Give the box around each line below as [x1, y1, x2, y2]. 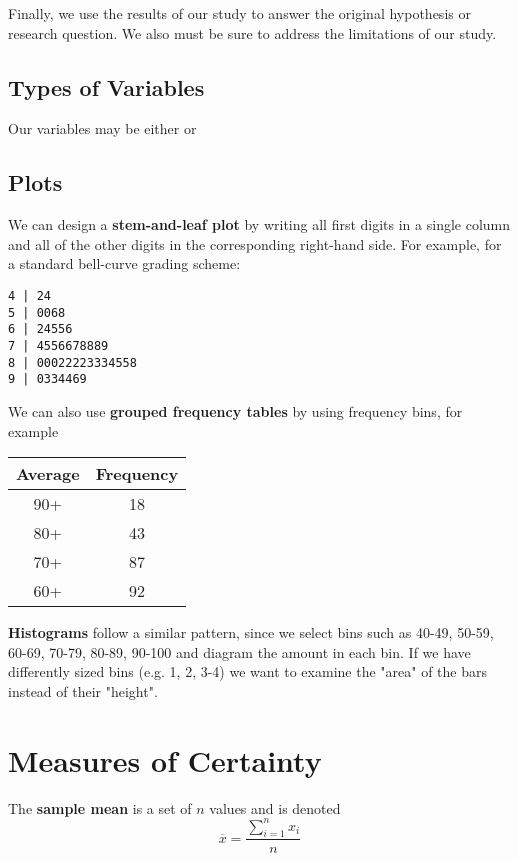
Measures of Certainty [8, 739, 322, 780]
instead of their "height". [8, 680, 158, 701]
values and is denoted [209, 797, 341, 818]
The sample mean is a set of [8, 797, 192, 818]
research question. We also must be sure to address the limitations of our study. [8, 22, 497, 43]
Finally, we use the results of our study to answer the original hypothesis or [8, 3, 471, 23]
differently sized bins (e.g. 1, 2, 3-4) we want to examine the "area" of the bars [8, 661, 487, 682]
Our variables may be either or [8, 118, 197, 139]
